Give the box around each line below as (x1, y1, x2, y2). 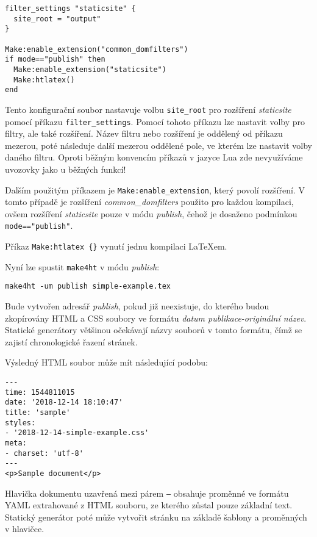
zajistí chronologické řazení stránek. (5, 335, 138, 348)
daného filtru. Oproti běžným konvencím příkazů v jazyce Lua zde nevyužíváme (5, 151, 303, 164)
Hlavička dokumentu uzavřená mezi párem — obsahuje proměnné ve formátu (5, 486, 289, 499)
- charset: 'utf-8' (5, 449, 84, 458)
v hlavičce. (5, 522, 45, 535)
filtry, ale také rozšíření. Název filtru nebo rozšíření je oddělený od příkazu (5, 127, 283, 140)
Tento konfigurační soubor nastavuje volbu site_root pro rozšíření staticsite (5, 103, 291, 115)
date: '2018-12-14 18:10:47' (5, 398, 123, 407)
